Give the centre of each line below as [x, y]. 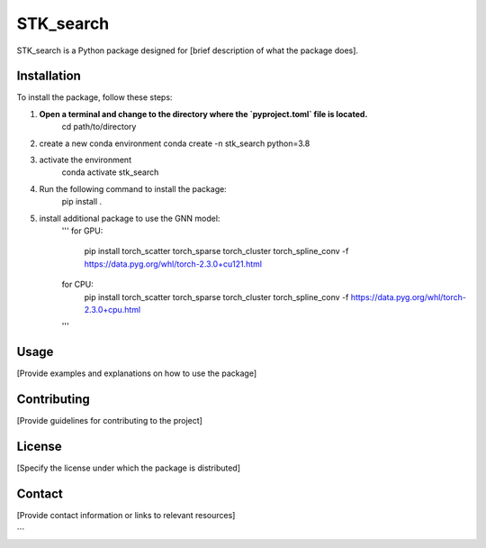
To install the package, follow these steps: [94, 97]
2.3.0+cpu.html [112, 309]
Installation [49, 76]
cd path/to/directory [99, 127]
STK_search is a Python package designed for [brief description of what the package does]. [188, 50]
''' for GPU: [82, 231]
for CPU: [77, 285]
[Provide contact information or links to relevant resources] [126, 515]
